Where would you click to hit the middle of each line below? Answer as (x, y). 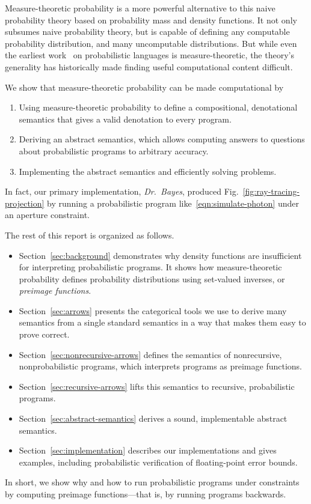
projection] (25, 203)
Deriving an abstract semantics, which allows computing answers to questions (162, 139)
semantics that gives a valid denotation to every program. (125, 119)
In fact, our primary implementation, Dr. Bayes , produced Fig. (122, 191)
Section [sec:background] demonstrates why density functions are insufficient (160, 255)
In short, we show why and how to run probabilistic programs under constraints (152, 482)
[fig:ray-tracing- (271, 191)
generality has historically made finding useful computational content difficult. (149, 66)
